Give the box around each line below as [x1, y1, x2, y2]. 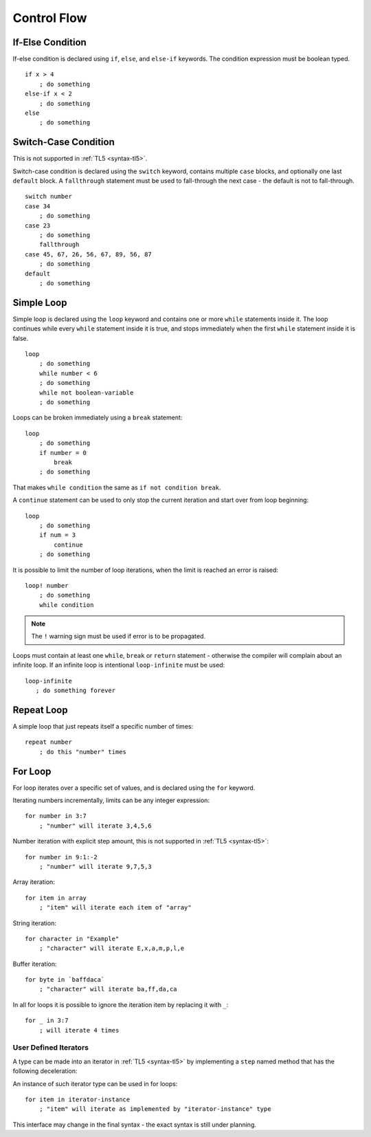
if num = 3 [38, 531, 76, 539]
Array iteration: [12, 878, 55, 886]
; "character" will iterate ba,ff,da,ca [38, 985, 178, 993]
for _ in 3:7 [25, 1017, 69, 1024]
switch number [25, 192, 72, 201]
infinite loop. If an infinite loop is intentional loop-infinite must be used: [12, 661, 225, 670]
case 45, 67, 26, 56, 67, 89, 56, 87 [25, 250, 153, 258]
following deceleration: [12, 1067, 78, 1075]
